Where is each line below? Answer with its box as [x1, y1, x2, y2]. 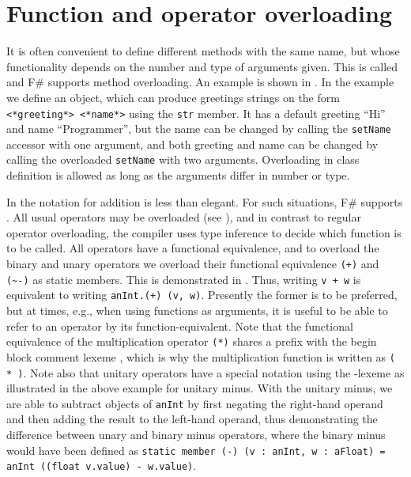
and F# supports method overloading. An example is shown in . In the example [6, 74, 394, 90]
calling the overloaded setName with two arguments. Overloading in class [6, 151, 360, 168]
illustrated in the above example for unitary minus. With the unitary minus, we [6, 380, 393, 396]
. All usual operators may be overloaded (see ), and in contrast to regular [6, 209, 361, 225]
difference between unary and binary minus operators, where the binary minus [6, 426, 386, 442]
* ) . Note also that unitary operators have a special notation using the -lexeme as [6, 364, 405, 380]
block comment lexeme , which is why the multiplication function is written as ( [6, 348, 395, 365]
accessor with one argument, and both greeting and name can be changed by [6, 135, 379, 152]
